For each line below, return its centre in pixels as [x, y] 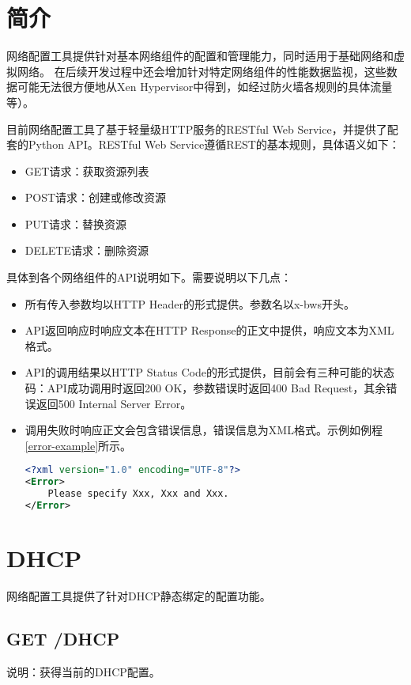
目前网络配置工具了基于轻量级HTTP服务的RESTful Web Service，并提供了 [197, 129]
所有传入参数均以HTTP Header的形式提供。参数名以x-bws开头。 [190, 303]
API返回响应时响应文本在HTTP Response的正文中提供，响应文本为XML [209, 330]
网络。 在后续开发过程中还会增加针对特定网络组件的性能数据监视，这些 [202, 71]
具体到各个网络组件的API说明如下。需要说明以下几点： [149, 277]
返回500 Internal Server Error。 [114, 403]
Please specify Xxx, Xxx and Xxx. [138, 494]
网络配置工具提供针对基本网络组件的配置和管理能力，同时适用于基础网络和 [200, 56]
